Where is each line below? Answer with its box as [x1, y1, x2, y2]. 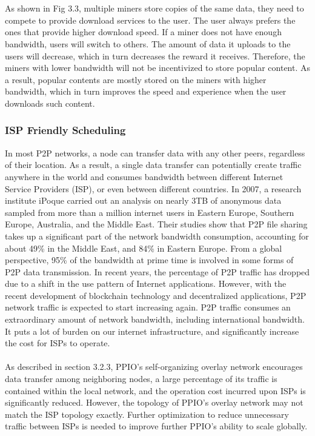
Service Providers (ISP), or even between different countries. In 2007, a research [5, 182, 302, 195]
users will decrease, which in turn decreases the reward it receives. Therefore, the [5, 49, 305, 62]
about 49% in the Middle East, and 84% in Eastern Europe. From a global [5, 241, 282, 254]
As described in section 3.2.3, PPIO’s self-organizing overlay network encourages [5, 360, 303, 373]
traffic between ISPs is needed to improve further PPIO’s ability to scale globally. [5, 420, 308, 432]
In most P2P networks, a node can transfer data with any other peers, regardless [5, 146, 305, 159]
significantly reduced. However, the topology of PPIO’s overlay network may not [5, 396, 303, 409]
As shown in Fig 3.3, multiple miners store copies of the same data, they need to [5, 2, 304, 15]
